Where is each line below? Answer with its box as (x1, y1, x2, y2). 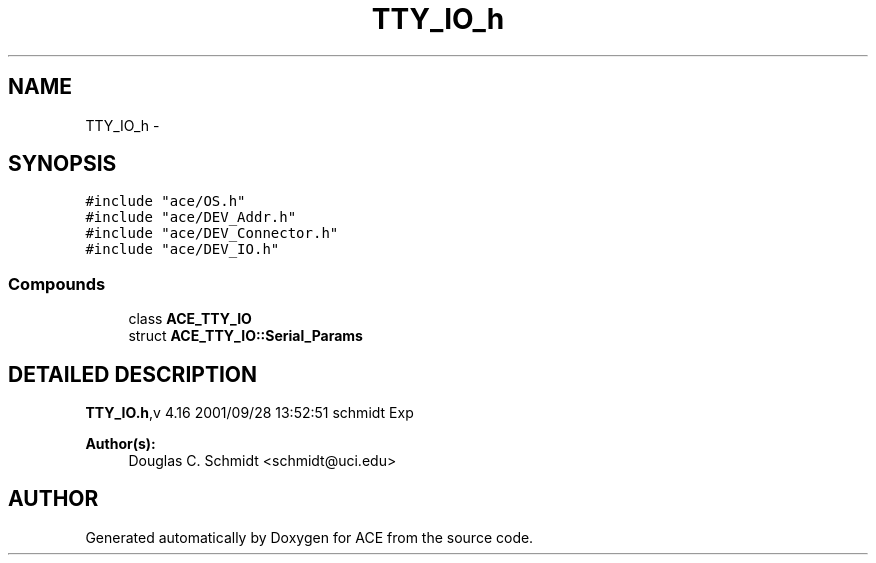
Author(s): (85, 435, 156, 453)
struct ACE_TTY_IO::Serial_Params (128, 327, 363, 345)
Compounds (8, 273, 106, 294)
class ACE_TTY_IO (128, 310, 252, 328)
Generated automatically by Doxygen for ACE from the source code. (85, 528, 534, 546)
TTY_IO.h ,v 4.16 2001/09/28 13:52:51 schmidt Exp (85, 404, 414, 422)
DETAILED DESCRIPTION (8, 361, 258, 387)
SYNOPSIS (8, 151, 117, 177)
